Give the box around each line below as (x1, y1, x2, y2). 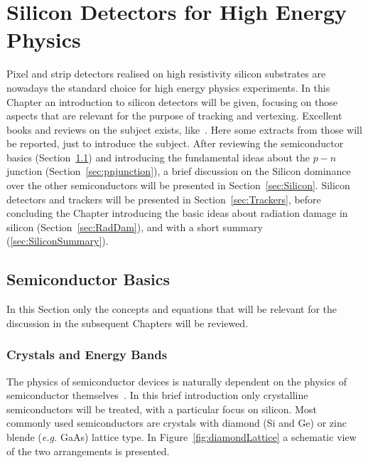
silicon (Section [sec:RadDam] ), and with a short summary (6, 219, 263, 234)
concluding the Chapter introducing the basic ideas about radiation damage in (6, 206, 348, 220)
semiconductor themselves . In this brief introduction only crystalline (6, 388, 308, 403)
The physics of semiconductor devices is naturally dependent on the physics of (6, 373, 347, 388)
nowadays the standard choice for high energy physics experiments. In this (6, 80, 330, 95)
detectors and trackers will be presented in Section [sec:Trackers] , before (6, 191, 321, 206)
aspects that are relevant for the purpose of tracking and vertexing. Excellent (6, 108, 342, 123)
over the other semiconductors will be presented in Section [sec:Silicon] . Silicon (6, 178, 350, 193)
